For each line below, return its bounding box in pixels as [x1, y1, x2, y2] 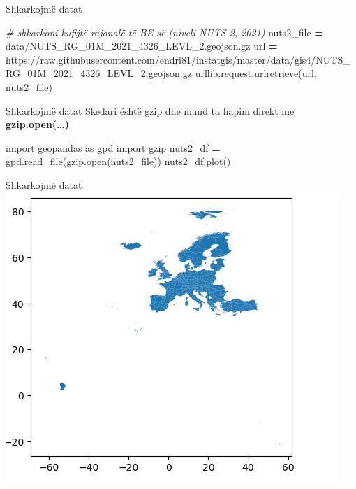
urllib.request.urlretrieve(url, [195, 66, 317, 80]
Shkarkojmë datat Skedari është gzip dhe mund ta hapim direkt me [6, 103, 295, 118]
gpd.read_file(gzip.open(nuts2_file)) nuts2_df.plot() [6, 154, 231, 169]
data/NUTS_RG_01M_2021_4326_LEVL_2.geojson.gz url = [6, 38, 278, 53]
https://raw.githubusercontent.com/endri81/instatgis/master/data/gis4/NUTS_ [6, 52, 350, 66]
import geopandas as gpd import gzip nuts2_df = [6, 140, 221, 155]
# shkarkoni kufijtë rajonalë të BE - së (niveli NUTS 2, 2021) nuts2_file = [6, 24, 323, 39]
